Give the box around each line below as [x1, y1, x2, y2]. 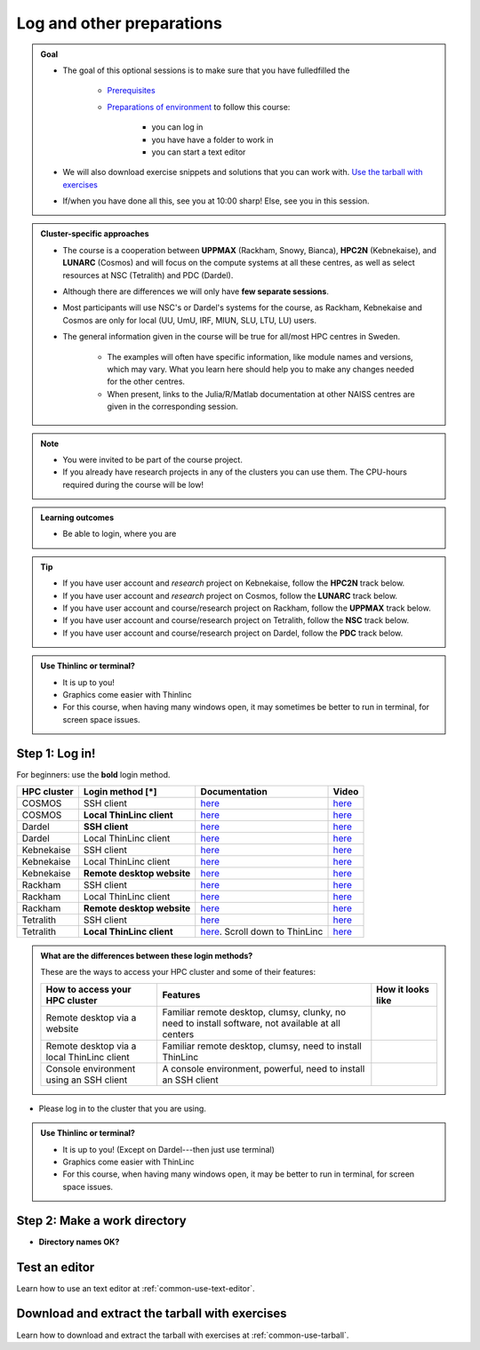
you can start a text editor [151, 147, 246, 157]
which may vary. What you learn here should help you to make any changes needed [107, 363, 415, 374]
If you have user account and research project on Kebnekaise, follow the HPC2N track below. [62, 578, 405, 588]
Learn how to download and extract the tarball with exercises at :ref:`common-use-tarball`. [16, 1330, 349, 1340]
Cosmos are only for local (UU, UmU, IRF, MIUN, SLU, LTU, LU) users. [62, 315, 317, 325]
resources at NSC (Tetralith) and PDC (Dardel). [62, 269, 234, 280]
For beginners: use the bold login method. [16, 769, 171, 779]
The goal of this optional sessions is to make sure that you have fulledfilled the [62, 65, 350, 76]
